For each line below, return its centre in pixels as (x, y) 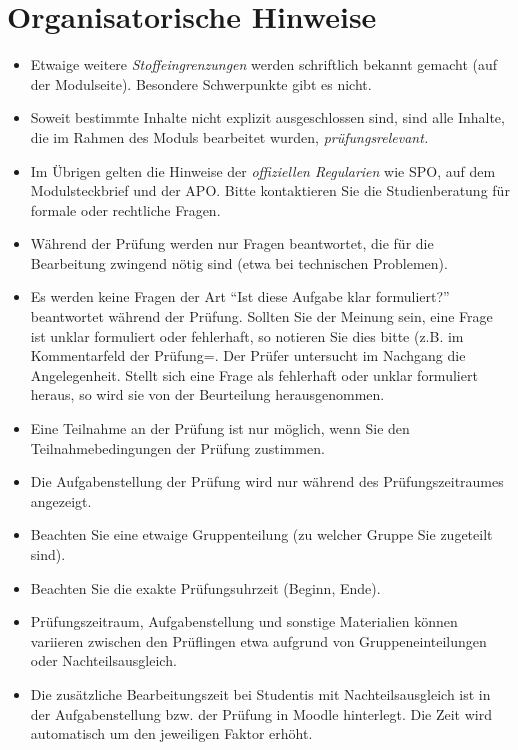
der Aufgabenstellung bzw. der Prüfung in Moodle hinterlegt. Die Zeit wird (261, 713)
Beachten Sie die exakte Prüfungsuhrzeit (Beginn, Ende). (205, 587)
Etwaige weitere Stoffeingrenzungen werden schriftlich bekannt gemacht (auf (264, 64)
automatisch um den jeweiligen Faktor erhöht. (171, 733)
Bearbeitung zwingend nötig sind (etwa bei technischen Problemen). (239, 262)
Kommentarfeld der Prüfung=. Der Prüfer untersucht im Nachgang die (248, 355)
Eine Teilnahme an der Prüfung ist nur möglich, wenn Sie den (220, 428)
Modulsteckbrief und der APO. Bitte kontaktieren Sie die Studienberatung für (270, 190)
